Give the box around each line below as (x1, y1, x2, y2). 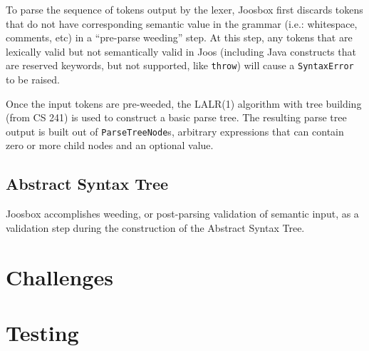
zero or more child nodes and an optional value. (6, 138, 214, 153)
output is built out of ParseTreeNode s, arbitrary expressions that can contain (6, 123, 344, 138)
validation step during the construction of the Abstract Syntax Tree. (6, 220, 305, 235)
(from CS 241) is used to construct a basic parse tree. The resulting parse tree (6, 110, 347, 125)
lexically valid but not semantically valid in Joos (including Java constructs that (6, 44, 356, 58)
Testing (6, 318, 79, 347)
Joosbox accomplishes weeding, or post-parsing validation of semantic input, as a (6, 206, 359, 221)
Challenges (6, 262, 113, 291)
